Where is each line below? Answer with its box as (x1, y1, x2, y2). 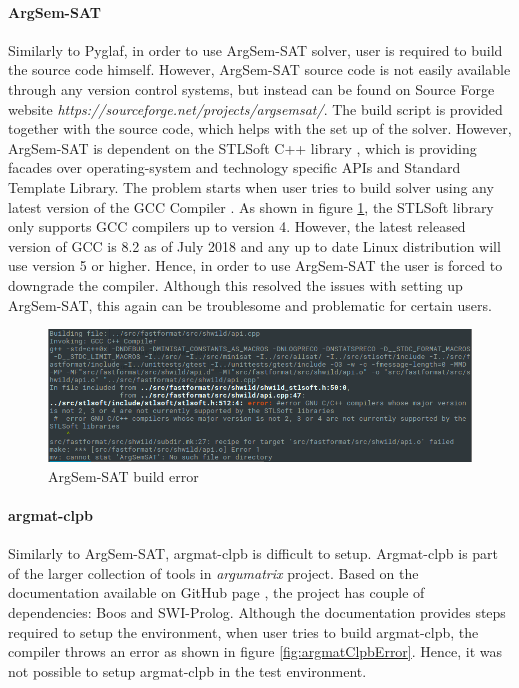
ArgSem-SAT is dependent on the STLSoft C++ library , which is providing (8, 137, 477, 158)
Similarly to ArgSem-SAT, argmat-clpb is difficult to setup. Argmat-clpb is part (8, 543, 499, 564)
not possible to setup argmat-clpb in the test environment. (8, 660, 367, 681)
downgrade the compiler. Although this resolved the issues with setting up (8, 274, 463, 295)
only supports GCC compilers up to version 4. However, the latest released (8, 216, 466, 237)
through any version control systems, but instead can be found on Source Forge (8, 78, 495, 99)
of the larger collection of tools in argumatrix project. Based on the (8, 562, 419, 583)
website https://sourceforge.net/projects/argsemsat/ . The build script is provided (8, 98, 503, 119)
